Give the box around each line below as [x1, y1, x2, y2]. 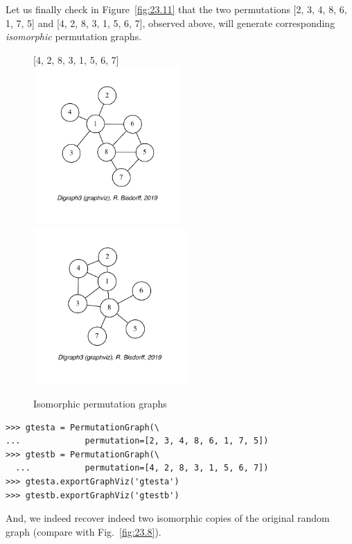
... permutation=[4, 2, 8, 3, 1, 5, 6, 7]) [15, 463, 269, 473]
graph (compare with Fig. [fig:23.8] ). [6, 524, 161, 538]
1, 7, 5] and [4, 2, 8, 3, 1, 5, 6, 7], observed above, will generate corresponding [6, 15, 335, 30]
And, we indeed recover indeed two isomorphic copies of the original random [6, 511, 330, 525]
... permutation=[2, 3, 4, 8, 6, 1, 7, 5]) [6, 436, 269, 446]
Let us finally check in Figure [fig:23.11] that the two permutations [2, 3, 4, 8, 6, [6, 2, 347, 16]
